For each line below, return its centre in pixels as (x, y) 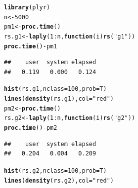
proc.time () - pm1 (31, 46)
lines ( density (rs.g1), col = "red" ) (59, 99)
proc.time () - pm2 (31, 128)
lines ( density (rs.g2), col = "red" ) (59, 180)
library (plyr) (27, 7)
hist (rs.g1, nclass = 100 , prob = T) (55, 89)
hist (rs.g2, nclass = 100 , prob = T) (55, 170)
